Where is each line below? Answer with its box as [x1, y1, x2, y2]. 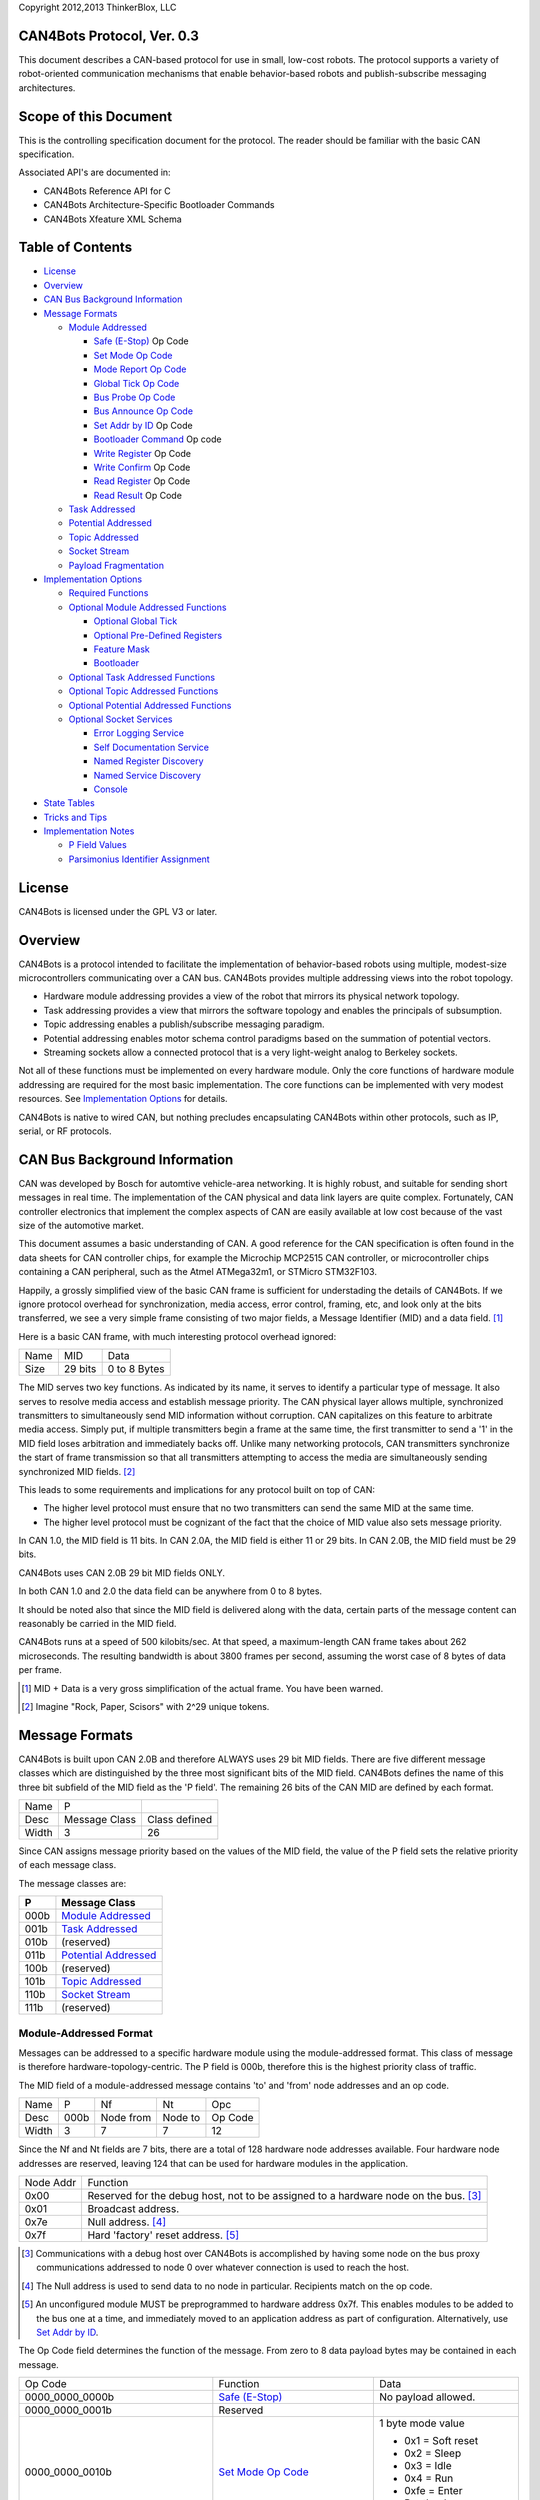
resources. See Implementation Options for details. [18, 1093, 229, 1105]
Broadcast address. [87, 2201, 180, 2215]
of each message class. [18, 1859, 117, 1871]
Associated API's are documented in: [18, 166, 171, 179]
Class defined [146, 1813, 213, 1827]
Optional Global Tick [93, 615, 178, 627]
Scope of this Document [18, 108, 173, 125]
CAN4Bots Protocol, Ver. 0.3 [18, 27, 200, 44]
